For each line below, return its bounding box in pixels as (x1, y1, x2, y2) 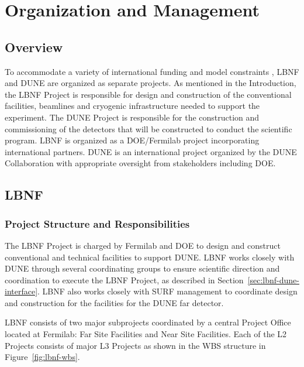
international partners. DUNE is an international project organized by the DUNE (5, 145, 297, 157)
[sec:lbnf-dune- (247, 273, 299, 286)
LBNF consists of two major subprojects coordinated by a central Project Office (5, 316, 291, 328)
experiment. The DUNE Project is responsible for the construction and (5, 111, 260, 123)
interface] (5, 285, 38, 297)
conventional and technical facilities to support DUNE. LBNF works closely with (5, 251, 295, 263)
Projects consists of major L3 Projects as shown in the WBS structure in (5, 339, 266, 351)
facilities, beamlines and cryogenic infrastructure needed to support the (5, 100, 260, 112)
